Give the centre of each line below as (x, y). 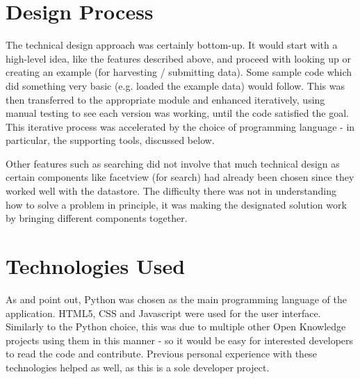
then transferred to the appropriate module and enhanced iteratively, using (165, 99)
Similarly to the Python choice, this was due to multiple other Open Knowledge (176, 326)
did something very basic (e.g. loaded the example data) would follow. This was (175, 85)
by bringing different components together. (97, 218)
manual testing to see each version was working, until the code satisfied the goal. (177, 113)
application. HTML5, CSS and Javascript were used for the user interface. (163, 313)
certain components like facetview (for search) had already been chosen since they (180, 177)
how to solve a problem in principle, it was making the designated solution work (176, 204)
